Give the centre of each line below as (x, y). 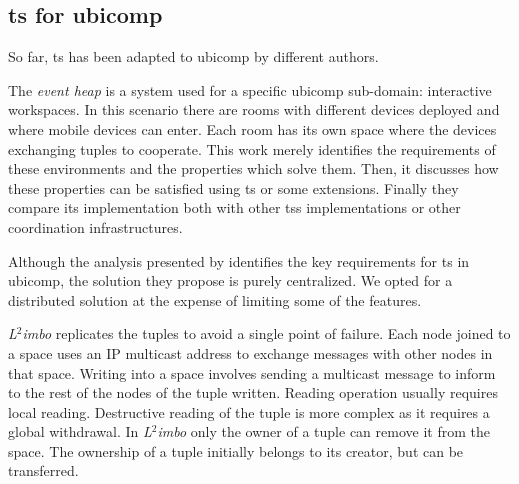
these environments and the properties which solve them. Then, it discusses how (253, 168)
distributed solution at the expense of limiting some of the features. (215, 299)
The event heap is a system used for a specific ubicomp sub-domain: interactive (250, 89)
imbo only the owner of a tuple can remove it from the (323, 431)
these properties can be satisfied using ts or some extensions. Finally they (233, 187)
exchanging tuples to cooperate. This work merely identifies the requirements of (252, 148)
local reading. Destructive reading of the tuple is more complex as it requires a (249, 411)
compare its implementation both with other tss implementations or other (234, 207)
